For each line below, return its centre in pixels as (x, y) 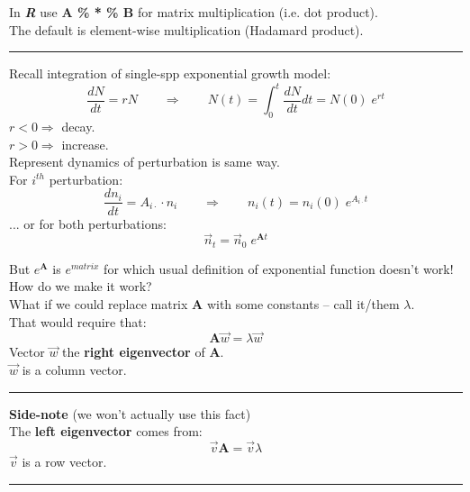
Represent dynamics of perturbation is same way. (145, 162)
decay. (78, 127)
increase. (85, 144)
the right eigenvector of (134, 352)
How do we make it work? (81, 286)
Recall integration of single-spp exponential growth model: (170, 73)
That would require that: (78, 321)
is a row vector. (64, 461)
